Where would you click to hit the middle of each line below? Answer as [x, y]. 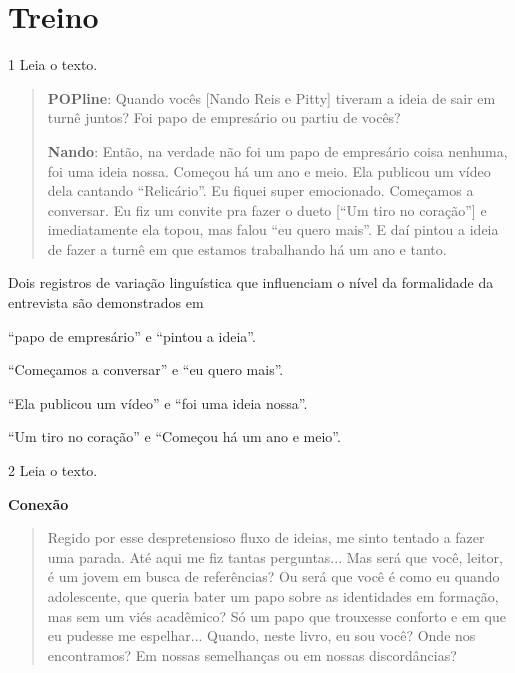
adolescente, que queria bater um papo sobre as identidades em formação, [273, 596]
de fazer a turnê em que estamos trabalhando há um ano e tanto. [247, 248]
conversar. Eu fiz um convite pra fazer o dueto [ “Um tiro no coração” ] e [267, 209]
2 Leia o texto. [53, 470]
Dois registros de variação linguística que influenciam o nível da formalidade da [251, 282]
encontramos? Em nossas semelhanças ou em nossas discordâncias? [252, 654]
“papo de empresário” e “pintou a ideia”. [132, 335]
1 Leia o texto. [53, 64]
